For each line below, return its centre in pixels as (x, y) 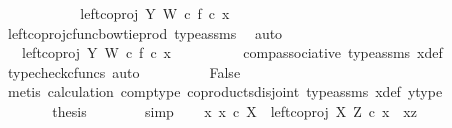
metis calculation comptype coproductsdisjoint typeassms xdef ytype (225, 91)
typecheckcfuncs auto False (124, 71)
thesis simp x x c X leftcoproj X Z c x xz (234, 110)
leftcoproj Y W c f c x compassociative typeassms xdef (232, 52)
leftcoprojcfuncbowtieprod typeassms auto (145, 32)
